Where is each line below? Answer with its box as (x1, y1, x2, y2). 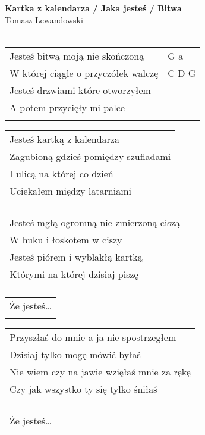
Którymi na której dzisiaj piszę (10, 267, 138, 281)
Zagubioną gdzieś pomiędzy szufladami (10, 149, 171, 163)
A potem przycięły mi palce (10, 100, 125, 114)
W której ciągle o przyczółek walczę (10, 65, 159, 80)
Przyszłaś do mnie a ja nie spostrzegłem (10, 330, 176, 344)
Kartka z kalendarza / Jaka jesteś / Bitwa (5, 2, 182, 14)
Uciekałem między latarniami (10, 183, 131, 198)
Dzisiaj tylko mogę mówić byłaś (10, 347, 141, 361)
